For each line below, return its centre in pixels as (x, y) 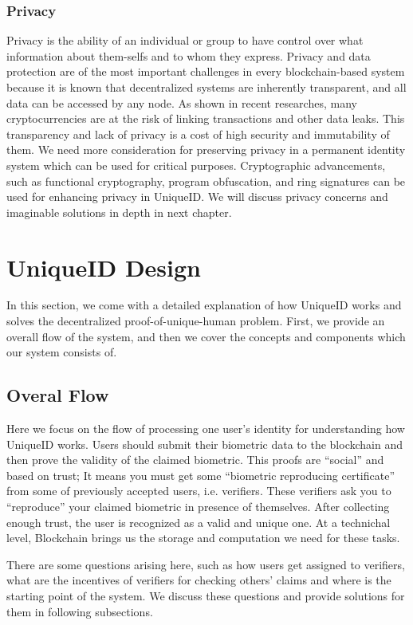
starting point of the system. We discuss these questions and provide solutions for (206, 595)
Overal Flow (58, 395)
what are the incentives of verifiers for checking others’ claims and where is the (199, 580)
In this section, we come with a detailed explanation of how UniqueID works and (204, 305)
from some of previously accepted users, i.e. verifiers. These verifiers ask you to (199, 491)
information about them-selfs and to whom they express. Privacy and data (189, 55)
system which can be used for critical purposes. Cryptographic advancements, (196, 165)
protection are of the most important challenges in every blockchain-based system (206, 71)
